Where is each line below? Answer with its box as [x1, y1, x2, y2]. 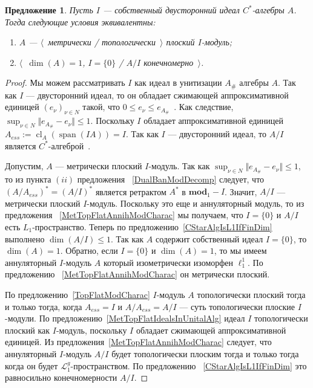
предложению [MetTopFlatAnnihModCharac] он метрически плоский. [5, 268, 270, 280]
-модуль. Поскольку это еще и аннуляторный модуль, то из [87, 196, 305, 209]
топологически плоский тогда [197, 288, 306, 300]
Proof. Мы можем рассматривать [5, 76, 125, 89]
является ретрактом [95, 185, 166, 198]
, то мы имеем [214, 244, 267, 257]
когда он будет [5, 359, 58, 372]
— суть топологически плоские [179, 300, 295, 312]
